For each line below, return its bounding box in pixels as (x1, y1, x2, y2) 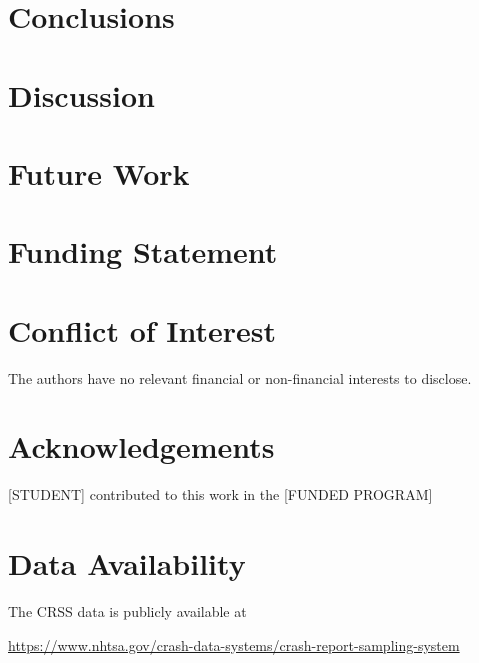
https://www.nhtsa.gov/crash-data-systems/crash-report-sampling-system (8, 634, 460, 655)
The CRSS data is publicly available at (8, 601, 247, 622)
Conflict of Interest (8, 309, 277, 350)
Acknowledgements (8, 426, 275, 467)
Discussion (8, 74, 155, 115)
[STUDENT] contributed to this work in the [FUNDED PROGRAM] (8, 484, 433, 505)
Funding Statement (8, 231, 278, 272)
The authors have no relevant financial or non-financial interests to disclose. (8, 367, 472, 388)
